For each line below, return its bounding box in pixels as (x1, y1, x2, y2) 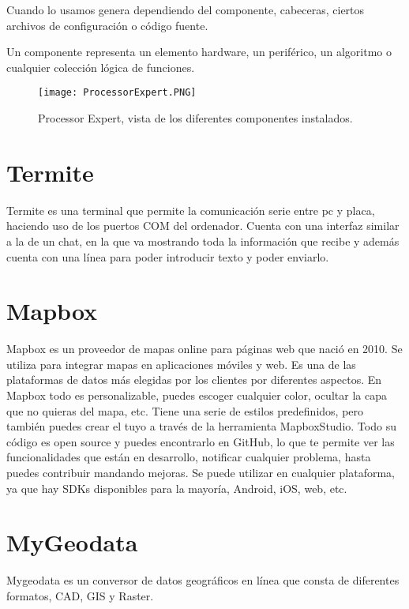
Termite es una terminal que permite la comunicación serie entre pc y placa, (6, 201, 375, 218)
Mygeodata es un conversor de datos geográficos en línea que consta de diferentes (6, 572, 400, 588)
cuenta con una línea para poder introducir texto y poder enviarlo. (6, 248, 329, 265)
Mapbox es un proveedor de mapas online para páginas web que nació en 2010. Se (6, 340, 403, 357)
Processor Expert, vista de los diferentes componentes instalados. (38, 110, 353, 126)
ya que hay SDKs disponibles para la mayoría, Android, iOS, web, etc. (6, 479, 347, 496)
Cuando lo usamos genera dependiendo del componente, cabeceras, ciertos (6, 2, 365, 17)
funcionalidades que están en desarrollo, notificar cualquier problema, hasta (6, 449, 371, 465)
